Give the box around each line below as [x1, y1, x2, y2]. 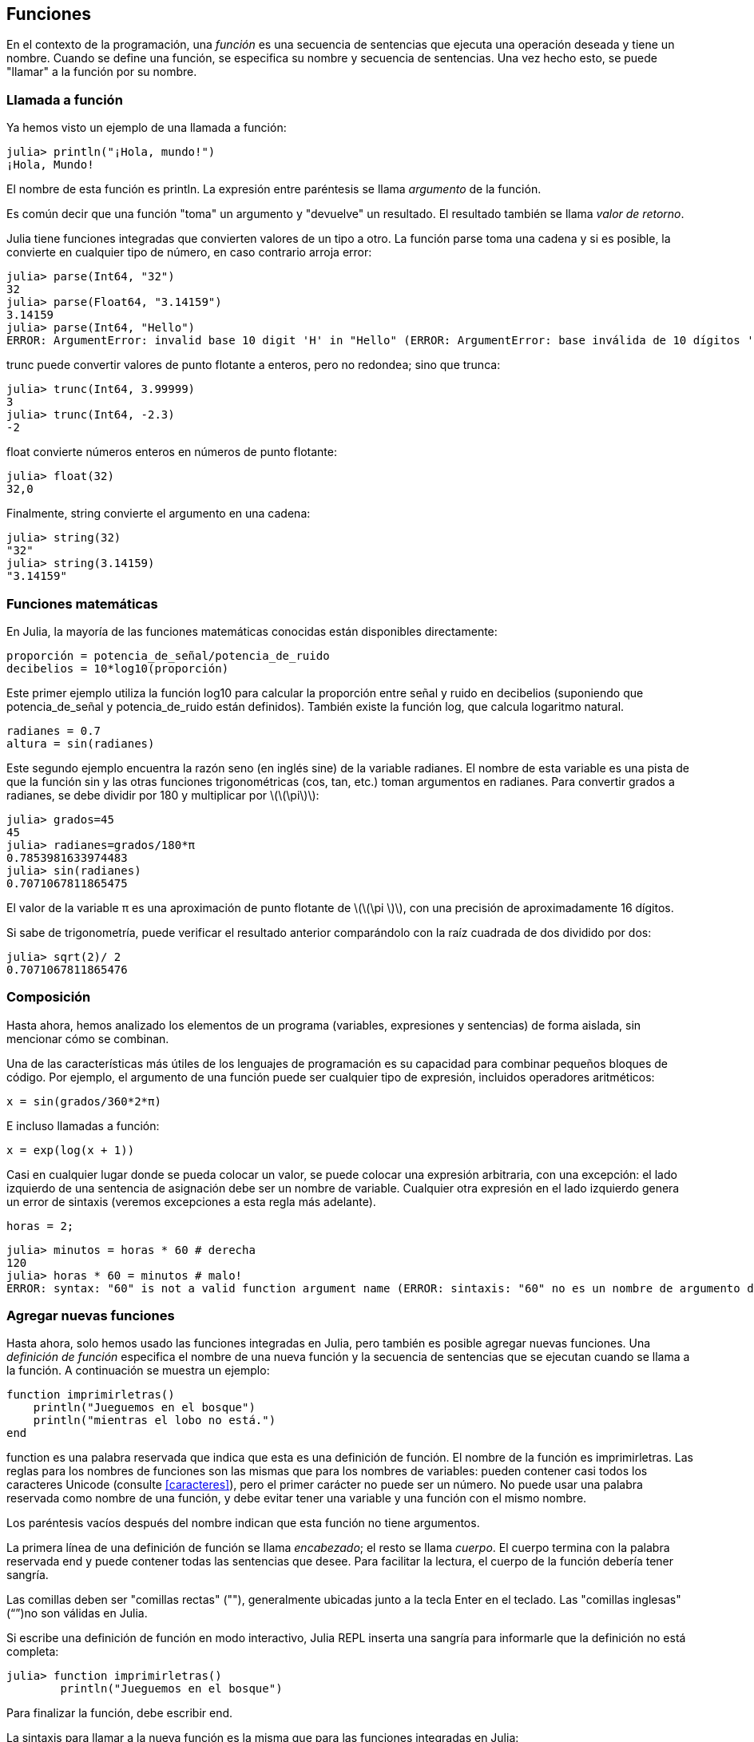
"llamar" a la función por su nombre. [6, 65, 197, 79]
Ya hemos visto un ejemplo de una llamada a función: [6, 121, 287, 135]
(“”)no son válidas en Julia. [6, 1606, 148, 1621]
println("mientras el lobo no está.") [33, 1414, 276, 1427]
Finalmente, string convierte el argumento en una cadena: [6, 506, 311, 521]
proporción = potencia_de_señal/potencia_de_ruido [6, 649, 330, 662]
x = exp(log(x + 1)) [6, 1143, 135, 1157]
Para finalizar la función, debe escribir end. [6, 1706, 233, 1720]
